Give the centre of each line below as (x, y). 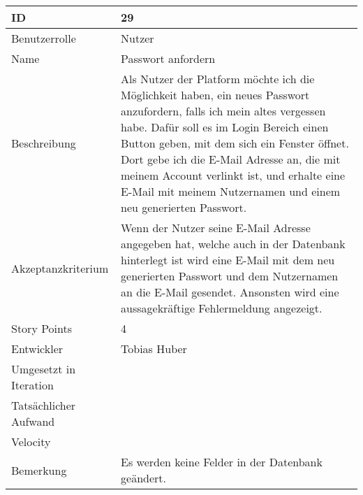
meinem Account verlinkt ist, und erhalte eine (233, 175)
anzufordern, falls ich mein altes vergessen (223, 111)
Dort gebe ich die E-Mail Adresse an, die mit (231, 159)
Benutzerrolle (44, 38)
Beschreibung (44, 143)
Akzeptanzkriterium (60, 268)
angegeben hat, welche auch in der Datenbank (233, 244)
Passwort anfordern (168, 58)
